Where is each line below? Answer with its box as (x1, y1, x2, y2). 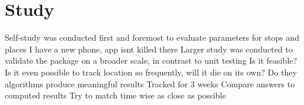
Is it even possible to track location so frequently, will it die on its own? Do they (5, 65, 297, 78)
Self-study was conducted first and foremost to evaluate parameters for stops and (5, 31, 299, 44)
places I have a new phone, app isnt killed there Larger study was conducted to (5, 42, 293, 55)
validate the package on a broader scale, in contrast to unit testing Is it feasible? (5, 54, 297, 67)
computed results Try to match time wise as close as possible (5, 89, 226, 101)
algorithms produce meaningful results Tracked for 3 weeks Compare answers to (5, 77, 295, 90)
